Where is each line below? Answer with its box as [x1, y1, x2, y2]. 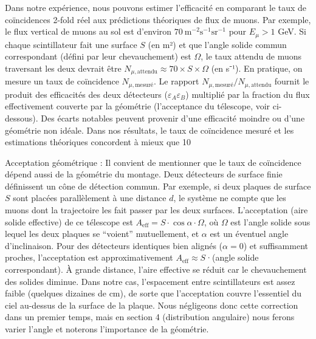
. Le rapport [153, 75, 199, 87]
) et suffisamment [243, 239, 308, 252]
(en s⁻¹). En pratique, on [211, 61, 303, 74]
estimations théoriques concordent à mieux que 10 [5, 135, 191, 148]
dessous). [5, 111, 38, 124]
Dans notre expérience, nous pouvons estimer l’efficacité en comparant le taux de [5, 1, 307, 13]
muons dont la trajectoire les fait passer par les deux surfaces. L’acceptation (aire [5, 204, 308, 216]
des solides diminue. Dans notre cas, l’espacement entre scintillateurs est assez [5, 275, 295, 287]
